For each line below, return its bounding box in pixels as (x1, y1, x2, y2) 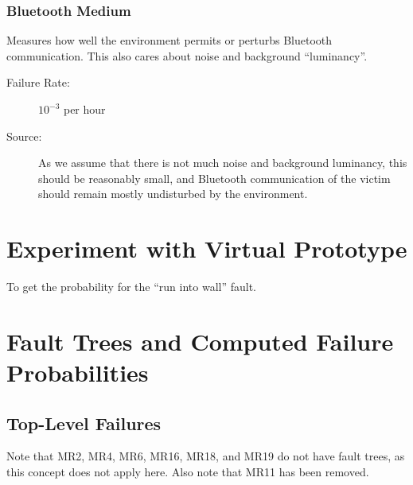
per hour (63, 101, 106, 117)
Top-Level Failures (6, 410, 162, 435)
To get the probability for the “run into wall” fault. (6, 278, 256, 295)
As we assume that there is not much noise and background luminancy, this (38, 154, 407, 171)
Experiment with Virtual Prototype (6, 232, 407, 265)
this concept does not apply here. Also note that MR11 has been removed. (6, 464, 369, 480)
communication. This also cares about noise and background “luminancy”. (6, 47, 368, 64)
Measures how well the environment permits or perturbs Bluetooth (6, 32, 333, 48)
